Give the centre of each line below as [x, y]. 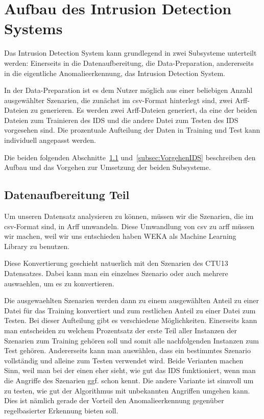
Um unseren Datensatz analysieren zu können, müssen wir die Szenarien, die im [129, 216]
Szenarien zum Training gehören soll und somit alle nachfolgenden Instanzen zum [131, 340]
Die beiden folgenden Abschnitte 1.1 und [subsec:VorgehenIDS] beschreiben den [130, 157]
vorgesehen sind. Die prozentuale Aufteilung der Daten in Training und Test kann [132, 130]
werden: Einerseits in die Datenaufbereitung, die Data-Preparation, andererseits [129, 63]
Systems [33, 28]
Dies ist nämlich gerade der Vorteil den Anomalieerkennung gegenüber [114, 400]
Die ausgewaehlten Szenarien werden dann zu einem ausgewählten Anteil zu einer [131, 300]
